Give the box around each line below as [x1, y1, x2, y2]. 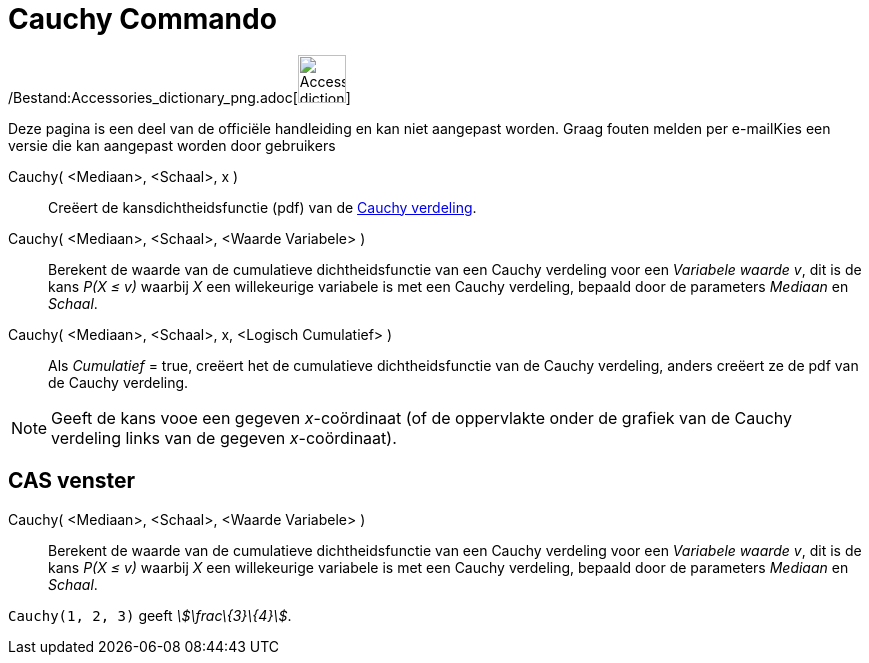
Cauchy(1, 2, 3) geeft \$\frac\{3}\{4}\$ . [8, 606, 292, 624]
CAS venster [8, 468, 136, 494]
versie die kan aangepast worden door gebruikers [8, 136, 336, 154]
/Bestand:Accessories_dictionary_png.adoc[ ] [8, 88, 351, 106]
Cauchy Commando [8, 2, 277, 36]
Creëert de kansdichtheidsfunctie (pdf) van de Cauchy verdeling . [48, 198, 477, 216]
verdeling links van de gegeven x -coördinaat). [51, 427, 397, 448]
